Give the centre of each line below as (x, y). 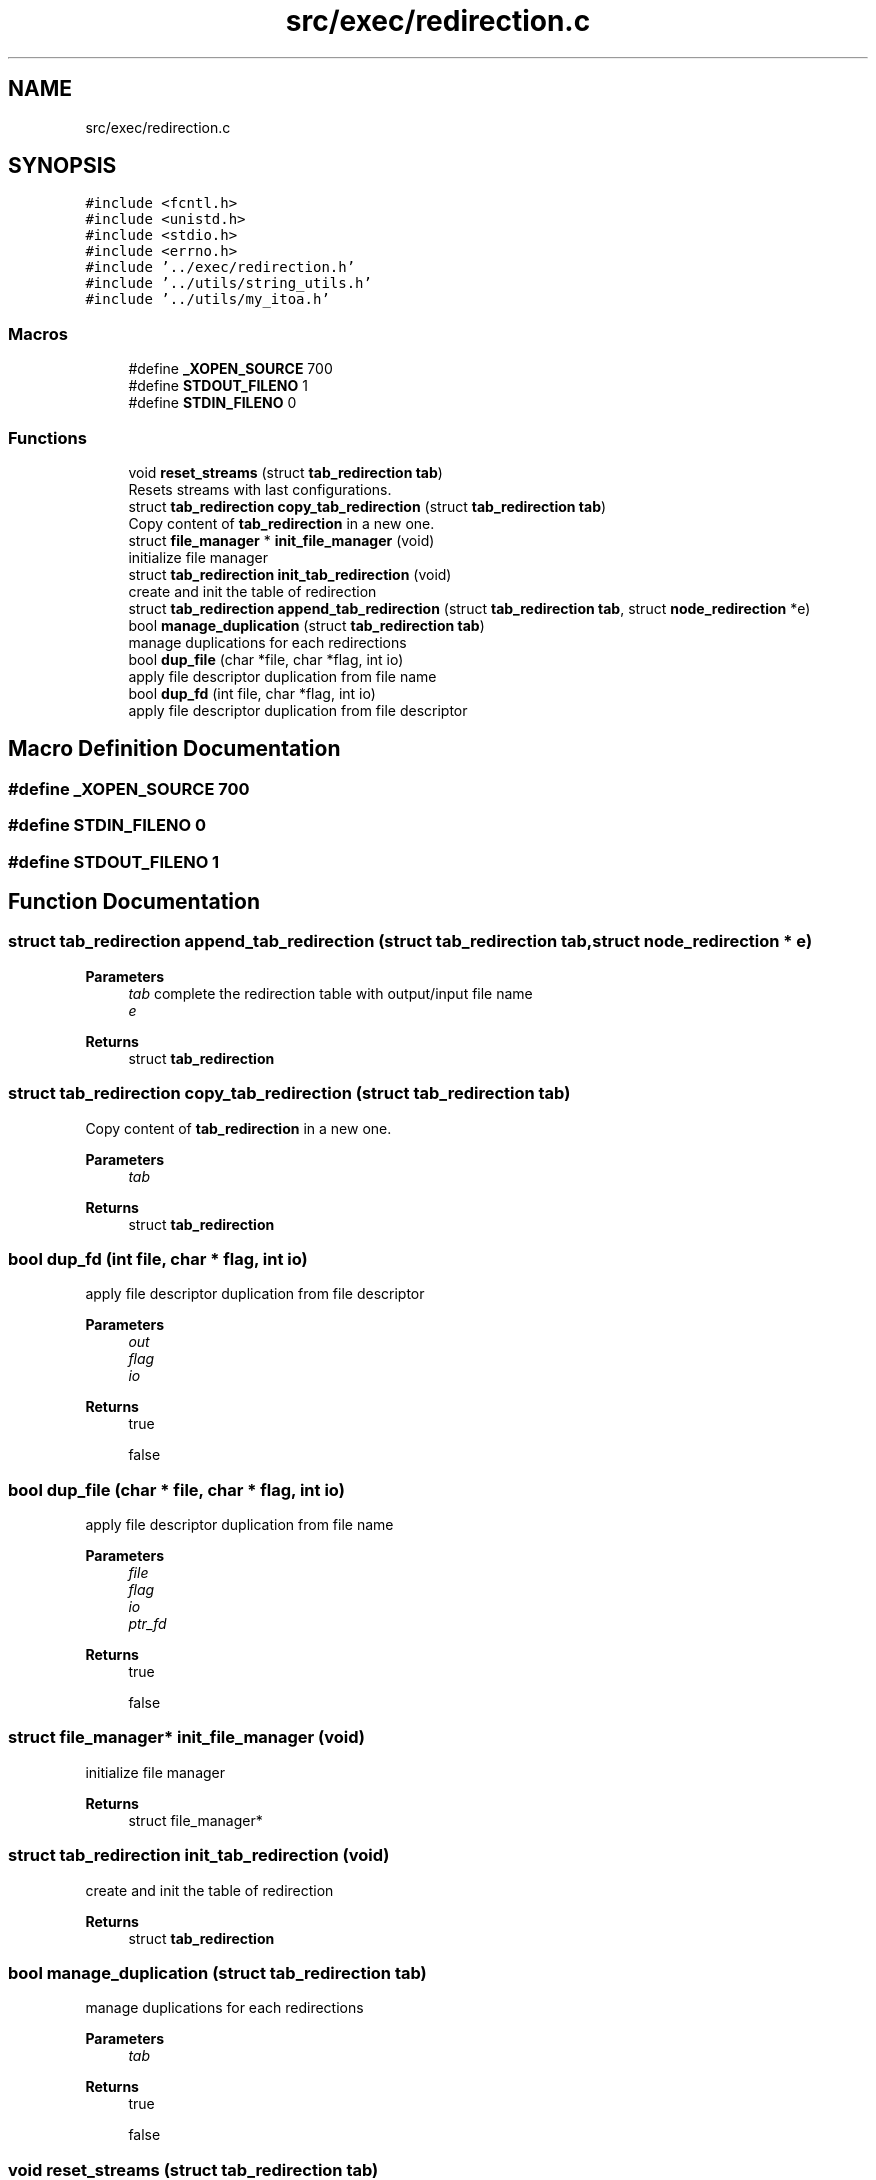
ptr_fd (147, 1623)
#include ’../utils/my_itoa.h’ (207, 299)
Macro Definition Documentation (174, 749)
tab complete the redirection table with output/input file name (330, 993)
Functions (47, 437)
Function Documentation (134, 901)
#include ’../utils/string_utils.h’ (228, 283)
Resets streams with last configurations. (260, 489)
